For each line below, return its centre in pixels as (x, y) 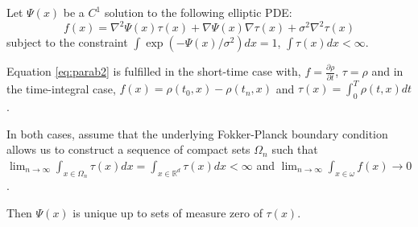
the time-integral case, (61, 88)
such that (295, 149)
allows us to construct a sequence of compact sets (128, 149)
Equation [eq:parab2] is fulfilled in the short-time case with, (154, 71)
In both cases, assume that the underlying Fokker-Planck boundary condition (197, 133)
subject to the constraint (67, 42)
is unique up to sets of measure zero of (168, 212)
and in (387, 71)
